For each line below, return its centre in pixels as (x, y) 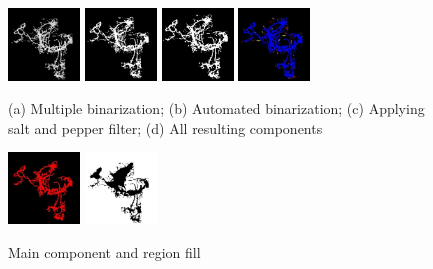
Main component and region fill (104, 251)
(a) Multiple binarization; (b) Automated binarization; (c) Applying (216, 108)
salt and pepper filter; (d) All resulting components (165, 127)
